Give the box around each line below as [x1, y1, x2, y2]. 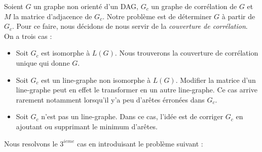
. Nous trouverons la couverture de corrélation [115, 47, 258, 58]
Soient [4, 1, 23, 11]
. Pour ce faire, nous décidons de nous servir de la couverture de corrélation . [12, 21, 248, 31]
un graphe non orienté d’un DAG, [33, 1, 138, 11]
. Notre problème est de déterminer [102, 11, 212, 21]
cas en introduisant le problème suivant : [77, 138, 203, 148]
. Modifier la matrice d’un [175, 74, 256, 85]
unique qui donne [16, 57, 70, 68]
